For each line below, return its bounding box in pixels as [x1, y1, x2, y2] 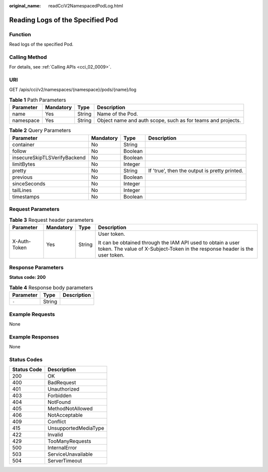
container [12, 141, 35, 148]
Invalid [47, 431, 63, 438]
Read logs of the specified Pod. [9, 41, 74, 47]
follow [12, 147, 27, 154]
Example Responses [9, 333, 60, 340]
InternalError [47, 444, 77, 451]
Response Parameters [9, 264, 64, 271]
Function [9, 31, 31, 38]
